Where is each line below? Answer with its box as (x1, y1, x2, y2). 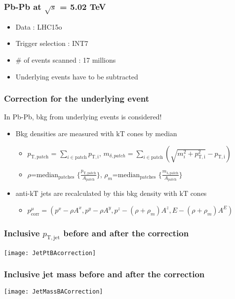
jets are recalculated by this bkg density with (40, 188, 177, 198)
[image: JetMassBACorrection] (4, 288, 103, 296)
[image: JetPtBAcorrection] (4, 249, 96, 257)
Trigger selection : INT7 (15, 38, 88, 48)
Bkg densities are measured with (15, 128, 114, 139)
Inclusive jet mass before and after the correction (4, 268, 205, 280)
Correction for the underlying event (4, 92, 150, 105)
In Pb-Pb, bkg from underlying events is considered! (4, 112, 162, 122)
